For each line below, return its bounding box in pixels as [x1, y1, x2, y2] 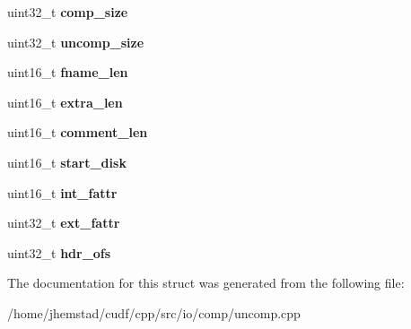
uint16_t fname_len [7, 63, 128, 82]
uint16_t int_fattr [7, 183, 118, 202]
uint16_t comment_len [7, 123, 148, 142]
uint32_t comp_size [7, 3, 128, 21]
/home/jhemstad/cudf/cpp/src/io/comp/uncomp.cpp [7, 303, 301, 322]
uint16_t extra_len [7, 92, 123, 111]
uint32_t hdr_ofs [7, 243, 111, 262]
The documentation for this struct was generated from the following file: [7, 273, 405, 292]
